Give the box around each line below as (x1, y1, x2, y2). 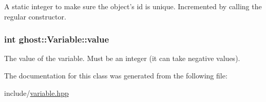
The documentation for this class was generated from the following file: (4, 70, 227, 80)
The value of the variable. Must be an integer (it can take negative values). (4, 53, 240, 64)
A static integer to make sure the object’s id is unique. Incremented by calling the (4, 1, 262, 11)
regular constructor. (4, 11, 66, 22)
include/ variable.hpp (4, 87, 69, 98)
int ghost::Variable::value (4, 33, 109, 46)
